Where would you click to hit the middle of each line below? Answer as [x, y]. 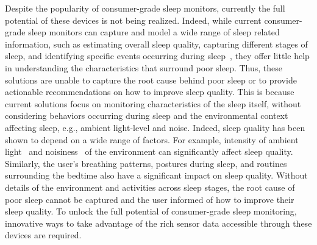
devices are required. [43, 235]
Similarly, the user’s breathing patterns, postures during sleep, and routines [146, 163]
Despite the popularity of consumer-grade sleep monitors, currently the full [145, 8]
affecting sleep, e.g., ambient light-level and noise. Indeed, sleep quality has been [155, 127]
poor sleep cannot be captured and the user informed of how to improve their [150, 199]
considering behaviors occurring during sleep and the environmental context [147, 115]
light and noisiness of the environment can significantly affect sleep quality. [149, 151]
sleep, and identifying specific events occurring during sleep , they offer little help [157, 56]
